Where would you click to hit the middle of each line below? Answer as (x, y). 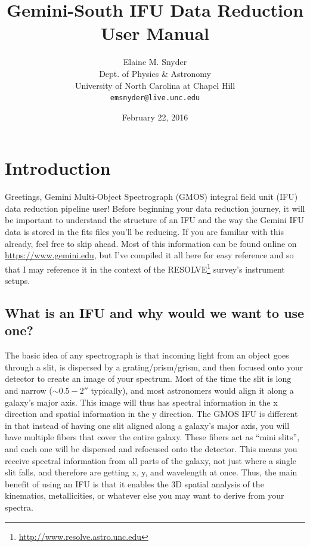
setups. (18, 281)
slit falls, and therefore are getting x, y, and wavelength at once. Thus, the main (151, 472)
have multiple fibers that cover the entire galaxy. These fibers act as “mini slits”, (152, 437)
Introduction (58, 168)
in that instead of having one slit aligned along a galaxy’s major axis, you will (147, 425)
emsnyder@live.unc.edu (155, 98)
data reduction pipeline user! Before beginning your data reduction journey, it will (155, 208)
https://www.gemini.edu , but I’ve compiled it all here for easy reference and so (149, 255)
